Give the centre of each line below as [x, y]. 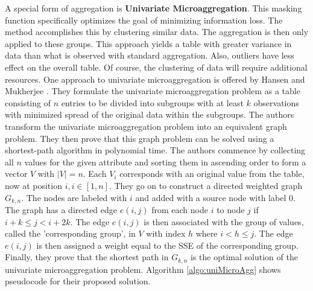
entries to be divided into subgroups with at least [152, 102]
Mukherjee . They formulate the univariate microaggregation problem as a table [153, 91]
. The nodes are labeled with [74, 197]
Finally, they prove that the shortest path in [87, 257]
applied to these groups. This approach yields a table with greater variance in [148, 43]
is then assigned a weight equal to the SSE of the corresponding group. [167, 245]
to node [231, 209]
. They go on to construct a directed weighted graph [206, 185]
